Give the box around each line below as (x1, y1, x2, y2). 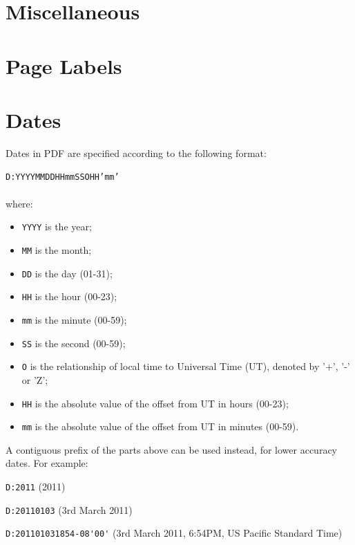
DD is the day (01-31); (21, 266, 113, 280)
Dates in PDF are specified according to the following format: (6, 145, 267, 160)
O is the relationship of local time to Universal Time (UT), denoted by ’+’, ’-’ (21, 359, 350, 373)
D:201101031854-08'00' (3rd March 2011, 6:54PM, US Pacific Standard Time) (6, 526, 343, 540)
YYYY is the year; (21, 219, 92, 234)
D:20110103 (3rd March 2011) (6, 502, 133, 517)
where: (6, 196, 33, 210)
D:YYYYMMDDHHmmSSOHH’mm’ (6, 172, 119, 183)
